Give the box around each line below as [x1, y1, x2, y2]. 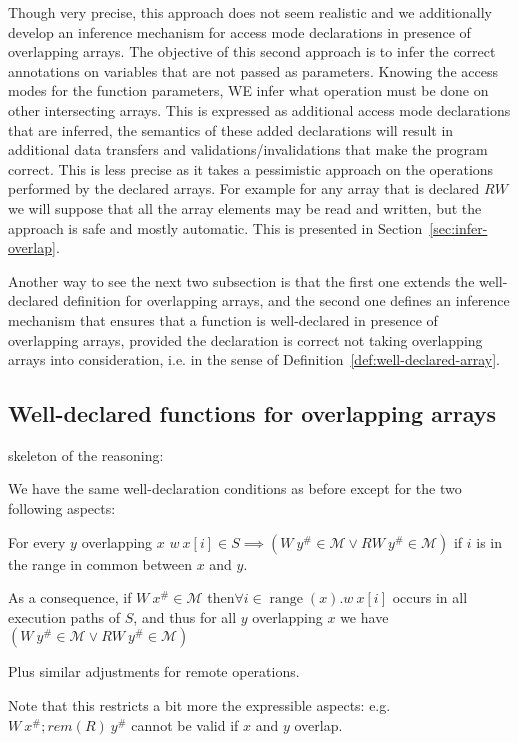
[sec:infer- [429, 217, 488, 238]
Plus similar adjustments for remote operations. [8, 661, 300, 682]
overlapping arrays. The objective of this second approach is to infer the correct [8, 41, 496, 62]
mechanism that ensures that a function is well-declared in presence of [8, 309, 438, 330]
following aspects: [8, 498, 116, 519]
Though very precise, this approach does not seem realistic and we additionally [8, 2, 492, 22]
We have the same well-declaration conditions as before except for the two [8, 478, 462, 499]
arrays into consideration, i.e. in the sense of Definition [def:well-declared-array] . [8, 349, 500, 370]
